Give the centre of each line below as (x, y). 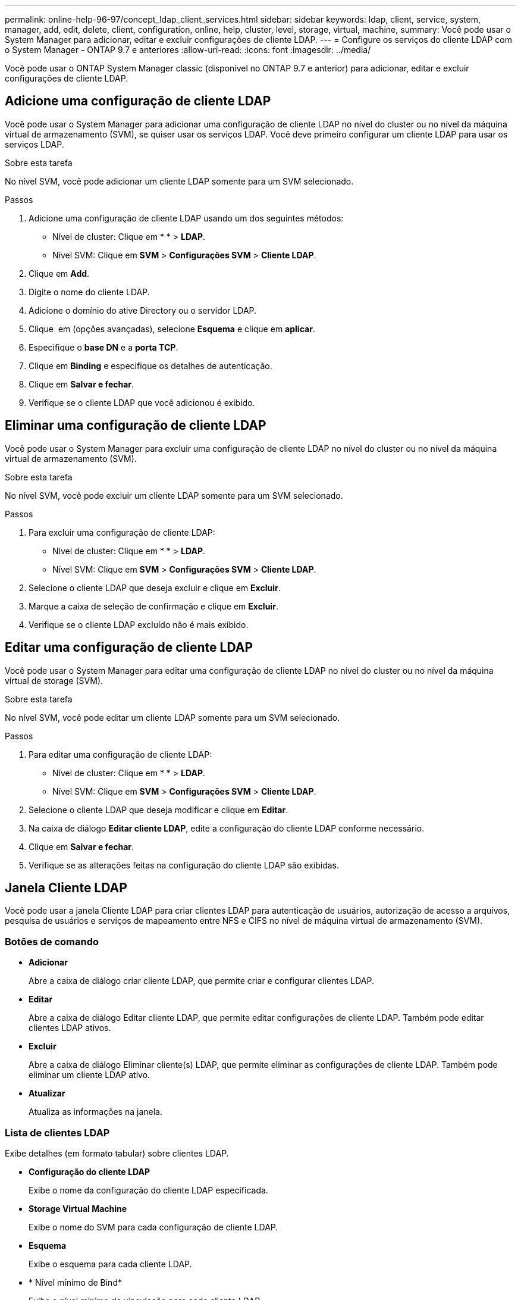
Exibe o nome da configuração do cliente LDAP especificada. (148, 1190)
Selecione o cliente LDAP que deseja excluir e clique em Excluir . (155, 587)
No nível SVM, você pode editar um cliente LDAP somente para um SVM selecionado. (172, 717)
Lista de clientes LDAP (57, 1132)
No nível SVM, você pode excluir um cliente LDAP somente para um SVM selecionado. (174, 495)
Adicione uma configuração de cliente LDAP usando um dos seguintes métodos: (186, 218)
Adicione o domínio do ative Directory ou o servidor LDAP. (143, 310)
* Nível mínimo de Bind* (75, 1282)
